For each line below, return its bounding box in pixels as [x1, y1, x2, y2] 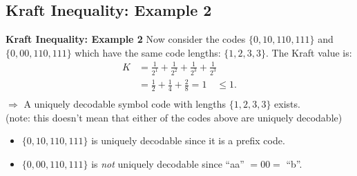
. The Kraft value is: [266, 45, 352, 59]
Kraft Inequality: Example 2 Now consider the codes [6, 32, 246, 46]
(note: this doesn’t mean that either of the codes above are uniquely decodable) [6, 110, 342, 124]
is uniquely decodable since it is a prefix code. [91, 133, 285, 148]
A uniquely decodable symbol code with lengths [23, 97, 226, 111]
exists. [274, 97, 300, 111]
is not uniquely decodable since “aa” [91, 157, 244, 170]
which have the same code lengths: [75, 45, 221, 59]
